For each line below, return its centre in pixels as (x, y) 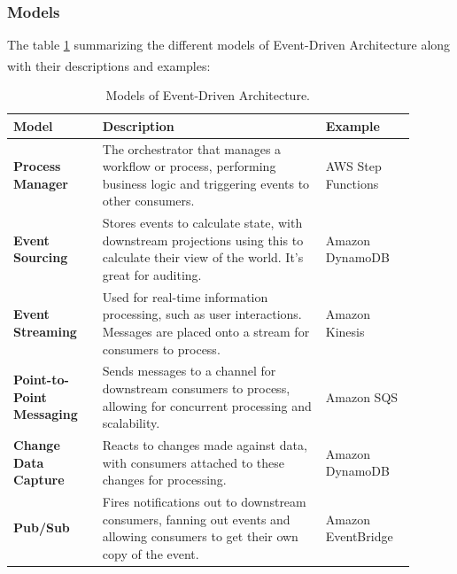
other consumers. (148, 201)
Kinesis (345, 331)
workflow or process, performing (189, 166)
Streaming (45, 331)
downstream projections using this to (203, 240)
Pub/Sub (42, 527)
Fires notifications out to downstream (204, 502)
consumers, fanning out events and (196, 519)
